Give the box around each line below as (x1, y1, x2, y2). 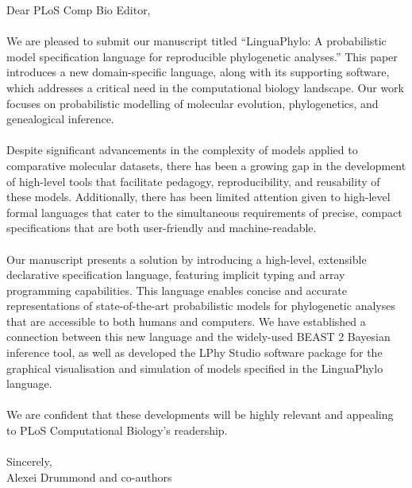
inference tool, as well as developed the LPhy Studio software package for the (6, 344, 383, 361)
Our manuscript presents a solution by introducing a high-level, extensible (6, 250, 367, 267)
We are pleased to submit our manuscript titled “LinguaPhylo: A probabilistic (6, 33, 387, 49)
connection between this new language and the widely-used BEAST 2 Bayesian (6, 328, 391, 345)
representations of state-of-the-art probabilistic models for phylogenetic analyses (6, 297, 395, 314)
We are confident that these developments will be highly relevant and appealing (6, 406, 394, 423)
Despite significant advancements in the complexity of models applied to (6, 141, 358, 158)
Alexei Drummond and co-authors (6, 468, 172, 485)
